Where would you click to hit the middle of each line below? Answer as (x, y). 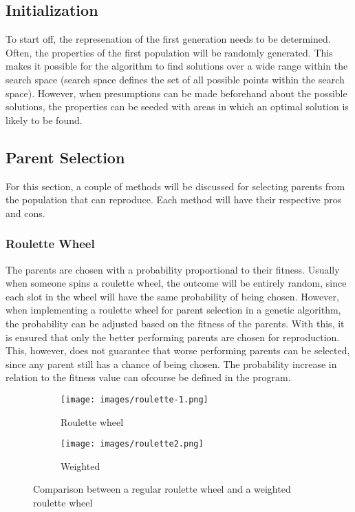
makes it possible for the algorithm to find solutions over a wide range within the (177, 66)
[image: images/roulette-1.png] (135, 399)
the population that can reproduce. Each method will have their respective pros (174, 199)
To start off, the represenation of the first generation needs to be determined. (168, 39)
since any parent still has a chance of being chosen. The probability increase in (171, 363)
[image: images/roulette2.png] (132, 444)
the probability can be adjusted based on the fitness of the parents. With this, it (175, 323)
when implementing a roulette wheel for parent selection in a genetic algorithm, (173, 310)
